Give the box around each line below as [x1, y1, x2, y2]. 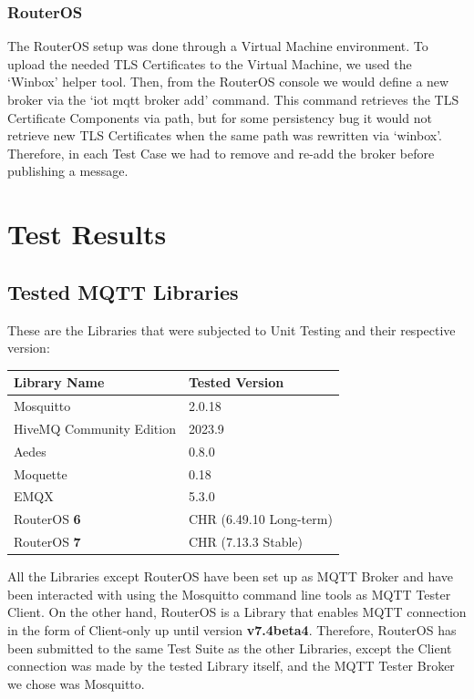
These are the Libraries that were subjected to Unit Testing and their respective [7, 320, 456, 339]
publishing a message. [7, 161, 129, 180]
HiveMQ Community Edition [14, 418, 176, 437]
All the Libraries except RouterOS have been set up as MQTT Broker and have [7, 567, 454, 586]
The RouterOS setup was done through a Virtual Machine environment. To [7, 36, 428, 56]
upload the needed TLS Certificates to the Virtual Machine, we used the [7, 54, 412, 73]
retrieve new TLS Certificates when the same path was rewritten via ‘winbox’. [7, 126, 442, 145]
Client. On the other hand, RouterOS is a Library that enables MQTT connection [7, 602, 467, 622]
